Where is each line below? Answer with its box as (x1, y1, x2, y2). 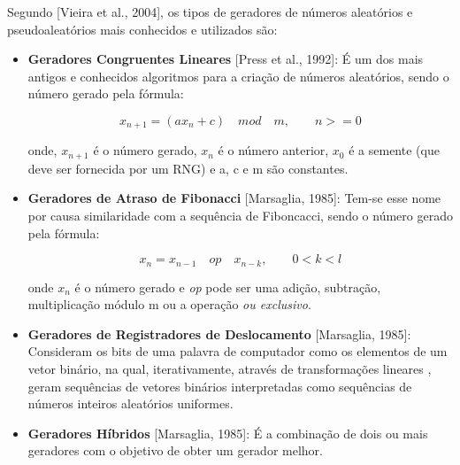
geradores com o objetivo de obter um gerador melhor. (27, 441, 323, 460)
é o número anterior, (218, 141, 329, 159)
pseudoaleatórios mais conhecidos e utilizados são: (7, 19, 278, 38)
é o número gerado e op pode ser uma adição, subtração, (74, 277, 381, 296)
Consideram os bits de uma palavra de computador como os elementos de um (27, 342, 448, 360)
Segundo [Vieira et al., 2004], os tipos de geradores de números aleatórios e (7, 3, 413, 20)
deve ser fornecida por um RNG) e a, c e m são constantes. (27, 159, 349, 177)
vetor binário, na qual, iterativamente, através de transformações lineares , (27, 360, 432, 378)
